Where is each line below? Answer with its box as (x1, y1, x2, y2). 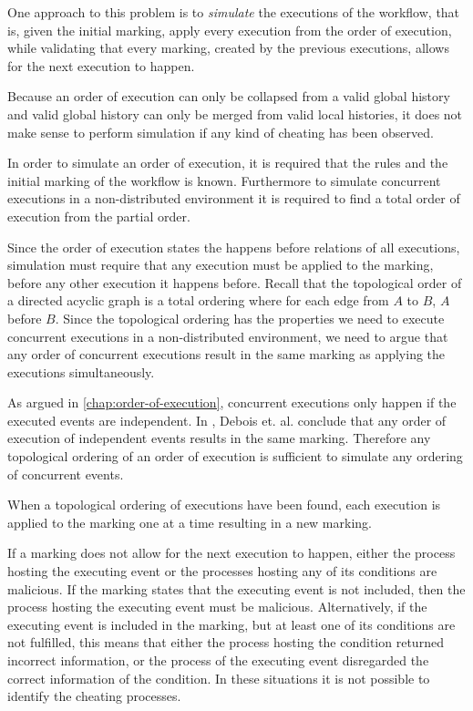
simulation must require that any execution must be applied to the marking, (7, 255, 434, 274)
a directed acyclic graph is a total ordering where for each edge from (7, 291, 389, 310)
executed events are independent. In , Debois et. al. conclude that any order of (7, 410, 447, 429)
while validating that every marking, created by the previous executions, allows (7, 38, 449, 57)
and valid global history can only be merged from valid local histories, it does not (7, 104, 463, 123)
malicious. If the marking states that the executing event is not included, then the (7, 579, 466, 598)
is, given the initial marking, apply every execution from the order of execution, (7, 20, 452, 39)
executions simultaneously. (7, 362, 155, 381)
